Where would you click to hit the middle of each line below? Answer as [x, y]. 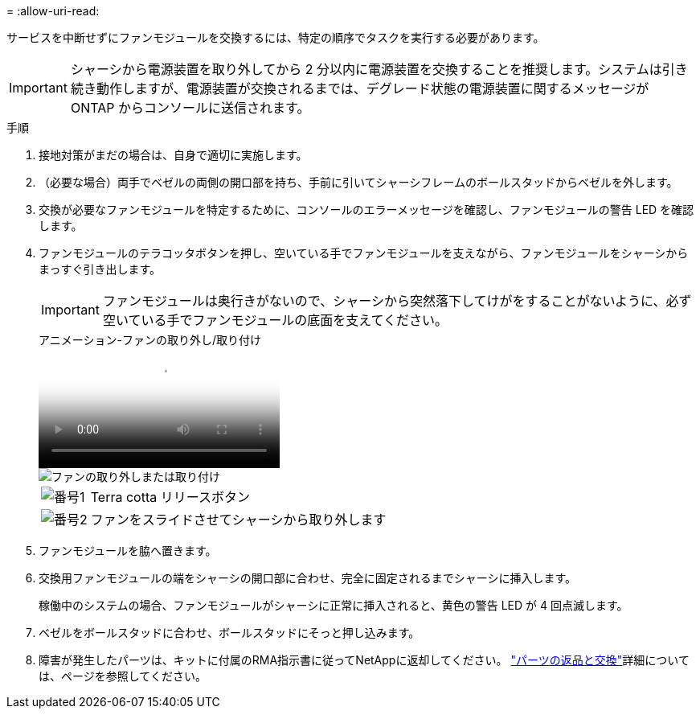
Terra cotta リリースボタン [170, 497]
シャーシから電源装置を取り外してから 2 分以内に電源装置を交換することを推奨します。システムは [366, 69]
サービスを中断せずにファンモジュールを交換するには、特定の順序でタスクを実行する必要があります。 [276, 37]
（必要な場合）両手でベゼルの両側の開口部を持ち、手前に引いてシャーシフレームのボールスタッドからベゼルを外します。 [358, 182]
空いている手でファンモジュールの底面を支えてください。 [275, 320]
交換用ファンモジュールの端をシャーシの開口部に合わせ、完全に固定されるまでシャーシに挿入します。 [308, 578]
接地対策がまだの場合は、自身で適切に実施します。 [173, 155]
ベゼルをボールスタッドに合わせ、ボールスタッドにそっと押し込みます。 [229, 633]
